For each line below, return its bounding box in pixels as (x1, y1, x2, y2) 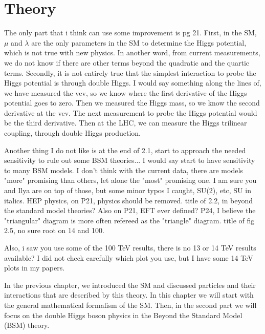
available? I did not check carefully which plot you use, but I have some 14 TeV (4, 252, 253, 263)
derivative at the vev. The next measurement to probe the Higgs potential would (4, 107, 257, 118)
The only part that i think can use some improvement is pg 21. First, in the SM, (4, 27, 257, 38)
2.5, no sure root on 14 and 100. (4, 225, 104, 236)
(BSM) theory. (4, 320, 50, 330)
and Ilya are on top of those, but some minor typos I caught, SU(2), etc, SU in (4, 185, 251, 196)
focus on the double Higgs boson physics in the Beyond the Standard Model (4, 309, 242, 320)
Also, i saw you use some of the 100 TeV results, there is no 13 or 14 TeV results (4, 242, 256, 253)
